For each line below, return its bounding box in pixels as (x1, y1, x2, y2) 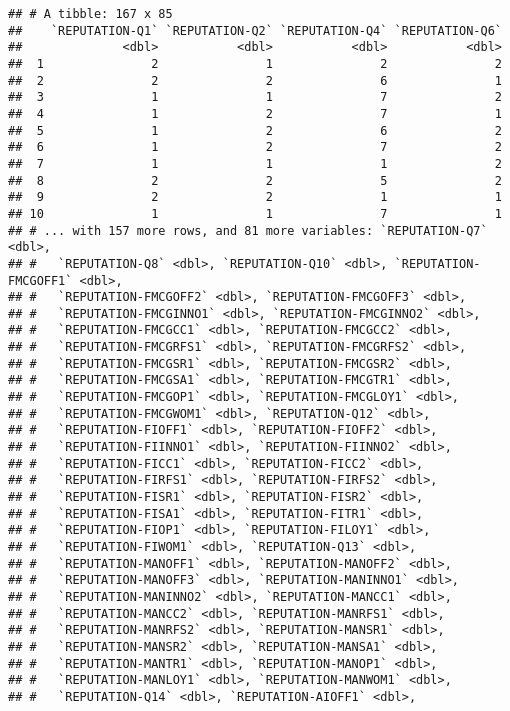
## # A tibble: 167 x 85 (8, 7, 173, 21)
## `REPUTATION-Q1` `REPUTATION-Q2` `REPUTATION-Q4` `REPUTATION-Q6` (8, 23, 502, 38)
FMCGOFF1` (8, 273, 73, 288)
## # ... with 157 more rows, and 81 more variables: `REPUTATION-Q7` (8, 223, 488, 238)
